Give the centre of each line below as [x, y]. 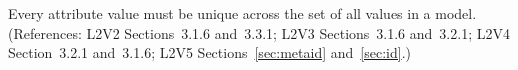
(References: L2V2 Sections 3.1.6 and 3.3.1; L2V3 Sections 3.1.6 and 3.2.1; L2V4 [259, 32]
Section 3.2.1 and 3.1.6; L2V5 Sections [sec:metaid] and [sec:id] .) [209, 52]
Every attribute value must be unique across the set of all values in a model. [242, 13]
